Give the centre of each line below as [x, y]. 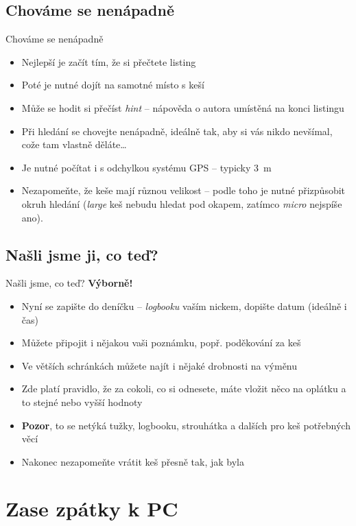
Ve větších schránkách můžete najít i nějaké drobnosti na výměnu [159, 365]
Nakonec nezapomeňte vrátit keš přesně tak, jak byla [133, 461]
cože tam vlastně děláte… [74, 144]
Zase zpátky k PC [92, 509]
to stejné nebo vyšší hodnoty [82, 402]
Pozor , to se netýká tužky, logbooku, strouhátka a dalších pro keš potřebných [186, 425]
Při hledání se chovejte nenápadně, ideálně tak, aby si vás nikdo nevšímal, [177, 131]
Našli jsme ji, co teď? [82, 254]
